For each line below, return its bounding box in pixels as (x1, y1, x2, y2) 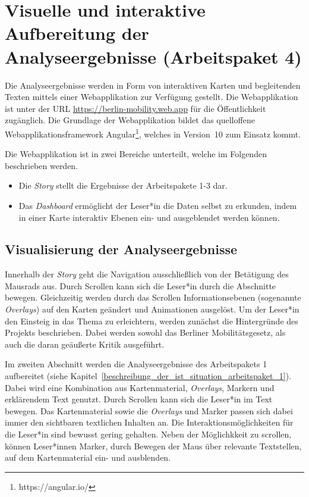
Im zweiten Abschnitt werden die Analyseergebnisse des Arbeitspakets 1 (5, 358, 267, 370)
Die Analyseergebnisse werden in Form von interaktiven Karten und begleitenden (5, 79, 301, 91)
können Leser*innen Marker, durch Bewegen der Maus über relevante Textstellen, (5, 439, 302, 452)
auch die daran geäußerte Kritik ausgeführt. (5, 337, 165, 350)
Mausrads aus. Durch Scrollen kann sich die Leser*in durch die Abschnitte (5, 279, 276, 292)
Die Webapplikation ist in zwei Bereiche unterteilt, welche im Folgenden (5, 148, 267, 160)
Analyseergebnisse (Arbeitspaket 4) (5, 44, 302, 68)
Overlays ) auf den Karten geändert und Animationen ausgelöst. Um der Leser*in (5, 303, 299, 315)
